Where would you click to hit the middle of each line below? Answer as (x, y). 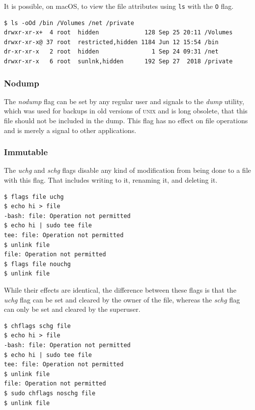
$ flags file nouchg (38, 264)
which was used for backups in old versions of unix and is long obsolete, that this (126, 111)
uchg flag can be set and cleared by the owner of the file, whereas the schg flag (122, 299)
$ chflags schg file (38, 326)
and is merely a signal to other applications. (70, 130)
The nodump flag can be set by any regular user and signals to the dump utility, (124, 101)
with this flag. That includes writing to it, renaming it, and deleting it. (111, 180)
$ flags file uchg (34, 197)
